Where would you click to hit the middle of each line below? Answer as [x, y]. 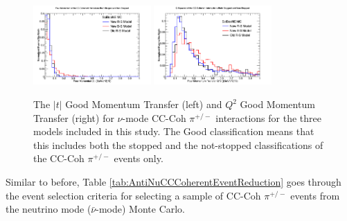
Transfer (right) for [74, 117]
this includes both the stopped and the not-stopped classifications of [178, 144]
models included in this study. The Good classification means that [174, 131]
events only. [139, 158]
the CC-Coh [59, 158]
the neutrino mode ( [48, 209]
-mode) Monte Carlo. [141, 209]
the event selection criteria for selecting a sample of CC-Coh [133, 195]
